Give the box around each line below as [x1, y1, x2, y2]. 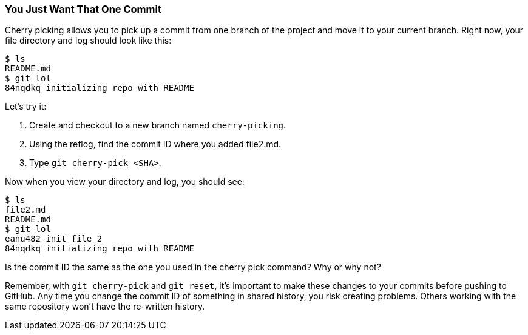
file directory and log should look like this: [5, 35, 172, 46]
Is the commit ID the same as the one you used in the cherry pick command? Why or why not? [5, 262, 381, 273]
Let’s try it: [5, 101, 47, 112]
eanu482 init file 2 [5, 234, 103, 244]
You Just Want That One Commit [5, 3, 161, 15]
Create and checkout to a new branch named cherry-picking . [29, 120, 286, 131]
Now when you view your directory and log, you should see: [5, 176, 245, 187]
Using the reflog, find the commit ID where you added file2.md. [29, 139, 282, 150]
